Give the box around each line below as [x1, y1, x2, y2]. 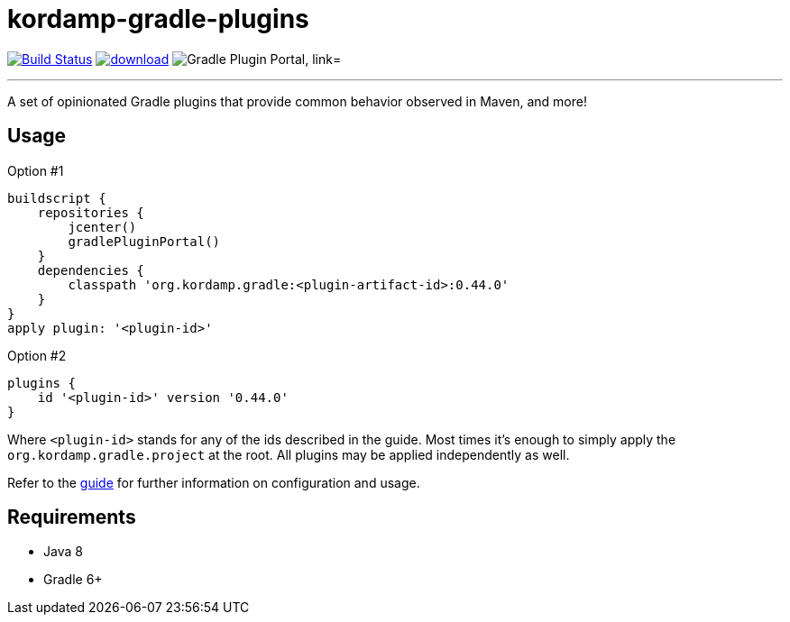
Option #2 [7, 347, 67, 363]
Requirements [7, 506, 136, 529]
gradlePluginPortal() [68, 233, 221, 249]
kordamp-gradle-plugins [7, 4, 309, 34]
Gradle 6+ [43, 572, 103, 588]
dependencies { [37, 262, 144, 278]
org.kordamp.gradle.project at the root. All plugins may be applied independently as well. [7, 446, 570, 462]
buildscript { [7, 190, 106, 206]
